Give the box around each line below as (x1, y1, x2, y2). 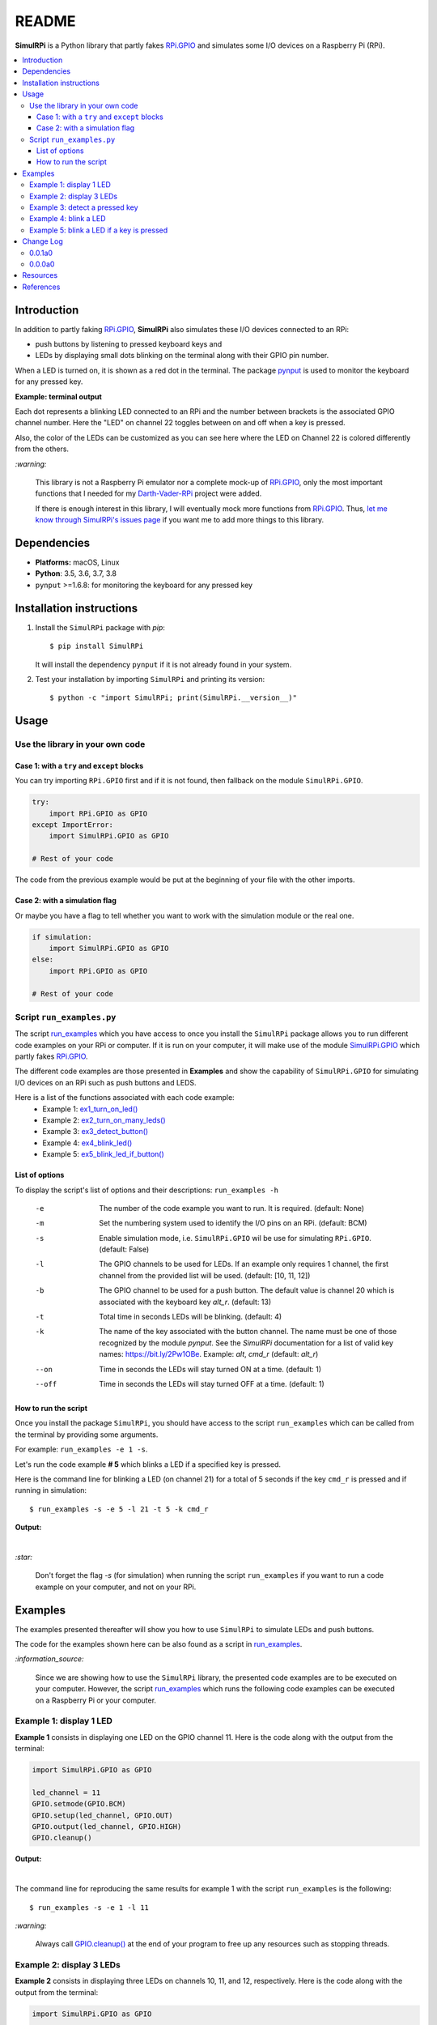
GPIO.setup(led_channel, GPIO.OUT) (32, 1810, 173, 1820)
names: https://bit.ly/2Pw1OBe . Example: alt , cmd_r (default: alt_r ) (99, 1349, 319, 1359)
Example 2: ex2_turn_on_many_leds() (42, 1115, 166, 1125)
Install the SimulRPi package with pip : (35, 622, 166, 632)
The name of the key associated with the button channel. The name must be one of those (99, 1327, 397, 1336)
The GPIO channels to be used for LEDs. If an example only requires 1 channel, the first (99, 1260, 388, 1269)
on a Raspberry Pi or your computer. (35, 1695, 157, 1705)
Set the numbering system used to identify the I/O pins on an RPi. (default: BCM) (99, 1218, 367, 1228)
